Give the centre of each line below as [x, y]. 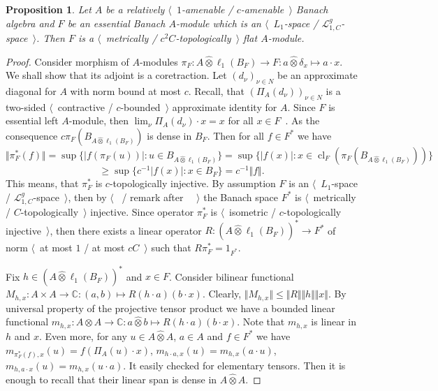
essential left [32, 120]
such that [171, 248]
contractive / [85, 106]
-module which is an [218, 23]
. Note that [261, 322]
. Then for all [235, 135]
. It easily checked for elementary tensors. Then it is [234, 365]
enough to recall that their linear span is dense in [111, 379]
